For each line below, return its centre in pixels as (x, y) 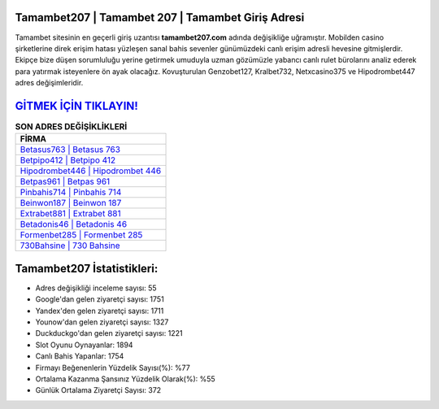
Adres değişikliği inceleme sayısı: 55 (96, 288)
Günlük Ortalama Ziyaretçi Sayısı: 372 (98, 390)
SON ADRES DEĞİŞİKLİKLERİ (71, 127)
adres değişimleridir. (49, 83)
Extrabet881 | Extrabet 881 (70, 214)
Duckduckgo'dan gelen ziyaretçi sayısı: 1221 (109, 333)
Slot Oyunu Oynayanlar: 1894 (84, 345)
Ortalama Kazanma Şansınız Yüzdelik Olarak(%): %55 (125, 379)
